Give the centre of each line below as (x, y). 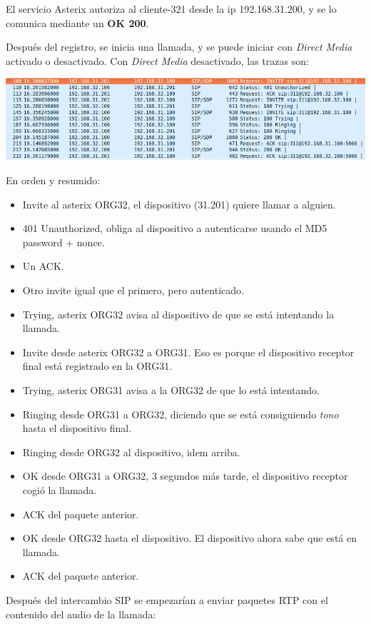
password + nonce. (63, 242)
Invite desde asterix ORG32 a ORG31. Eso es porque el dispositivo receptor (188, 352)
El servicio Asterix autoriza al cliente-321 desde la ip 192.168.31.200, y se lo (171, 9)
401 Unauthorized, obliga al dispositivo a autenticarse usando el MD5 (175, 228)
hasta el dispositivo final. (77, 428)
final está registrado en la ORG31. (97, 366)
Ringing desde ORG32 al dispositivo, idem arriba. (131, 452)
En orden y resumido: (53, 180)
